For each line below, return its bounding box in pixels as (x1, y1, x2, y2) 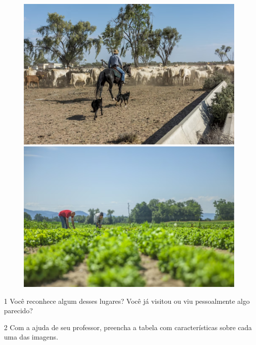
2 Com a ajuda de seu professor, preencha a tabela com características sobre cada (4, 322, 252, 332)
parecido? (4, 305, 33, 316)
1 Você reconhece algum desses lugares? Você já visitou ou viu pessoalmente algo (4, 295, 250, 306)
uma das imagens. (4, 332, 59, 342)
